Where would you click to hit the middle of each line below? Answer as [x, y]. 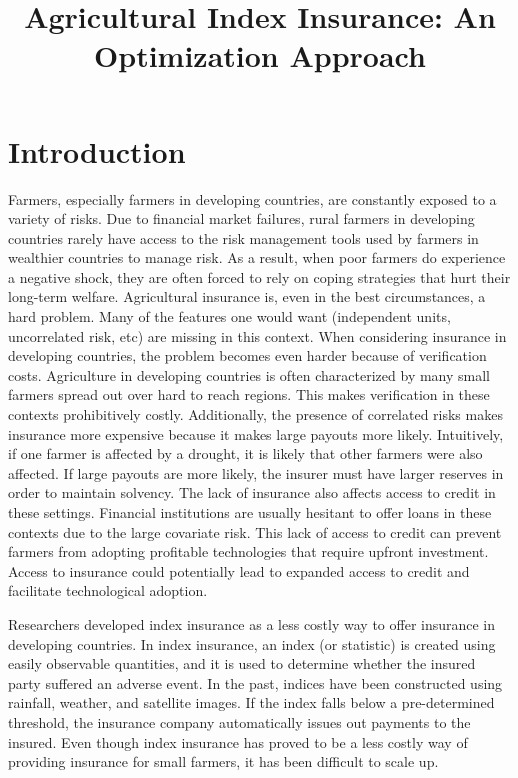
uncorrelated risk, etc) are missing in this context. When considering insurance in [257, 335]
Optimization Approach [260, 55]
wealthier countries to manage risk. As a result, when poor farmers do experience [257, 257]
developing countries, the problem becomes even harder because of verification [247, 355]
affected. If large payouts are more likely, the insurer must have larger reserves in [256, 472]
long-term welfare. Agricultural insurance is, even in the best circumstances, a [247, 296]
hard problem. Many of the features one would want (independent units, [229, 316]
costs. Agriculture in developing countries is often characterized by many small [249, 374]
